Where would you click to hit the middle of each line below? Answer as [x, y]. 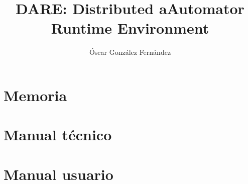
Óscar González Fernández [130, 52]
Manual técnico [58, 134]
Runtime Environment [130, 28]
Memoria [35, 95]
